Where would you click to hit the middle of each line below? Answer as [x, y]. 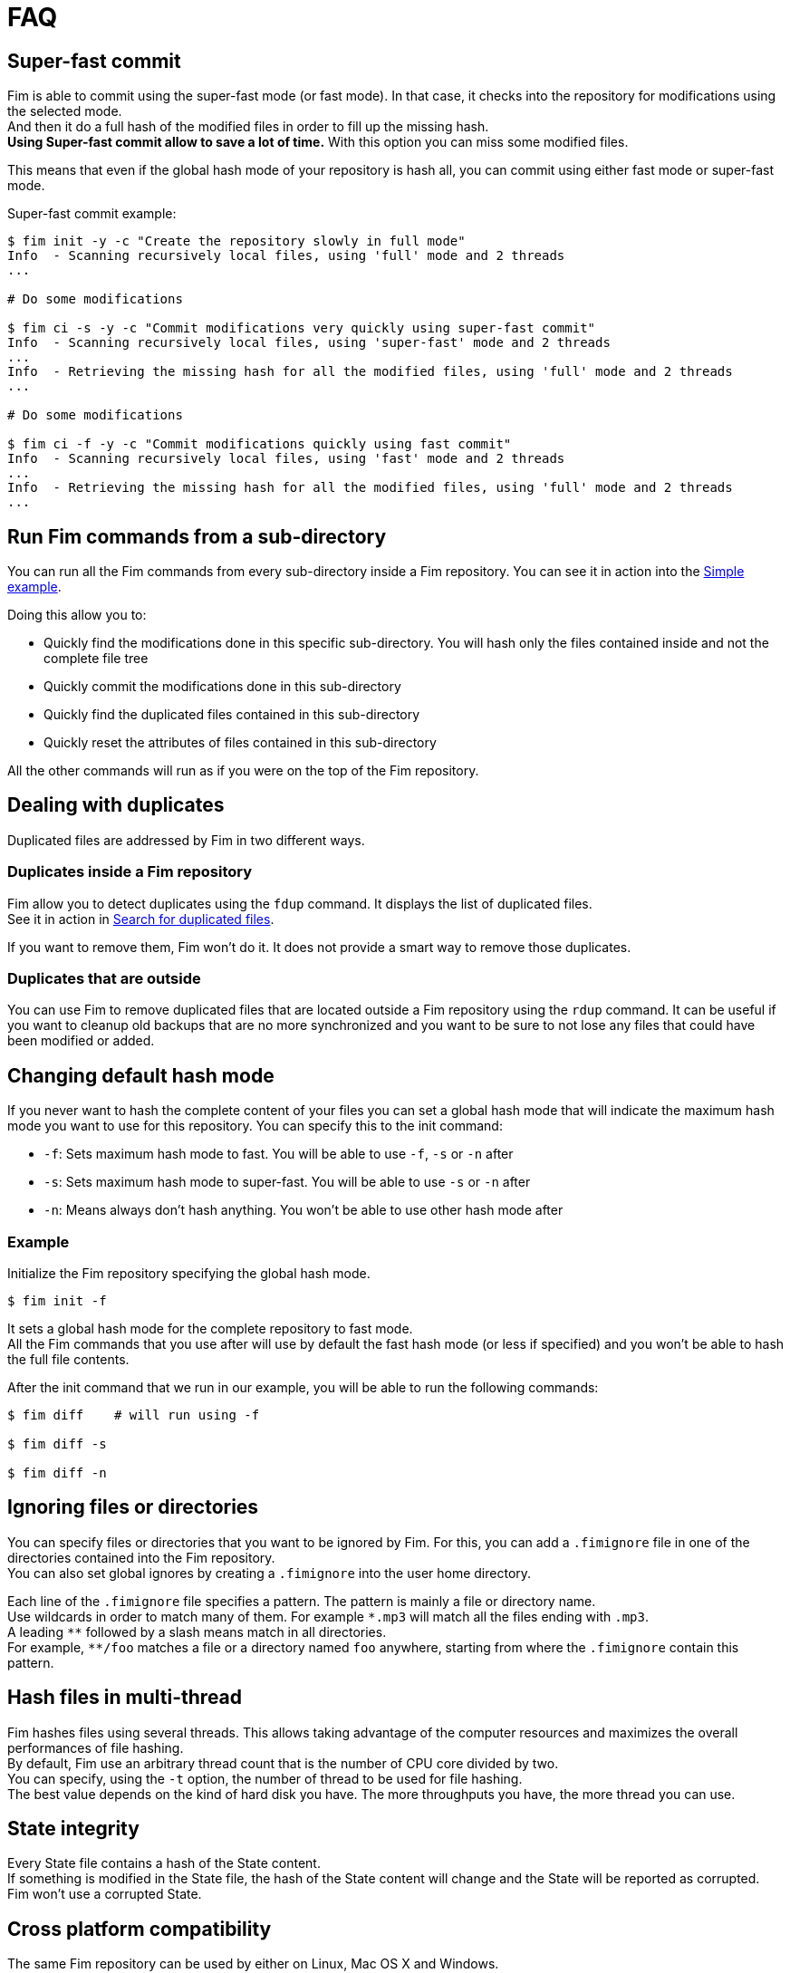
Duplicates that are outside [104, 978]
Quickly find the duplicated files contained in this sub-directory [232, 715]
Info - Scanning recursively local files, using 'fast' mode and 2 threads [286, 459]
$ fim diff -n [57, 1473]
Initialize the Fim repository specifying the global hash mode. [189, 1273]
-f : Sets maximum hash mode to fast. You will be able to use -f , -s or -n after [279, 1154]
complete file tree [96, 659]
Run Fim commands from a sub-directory [197, 536]
